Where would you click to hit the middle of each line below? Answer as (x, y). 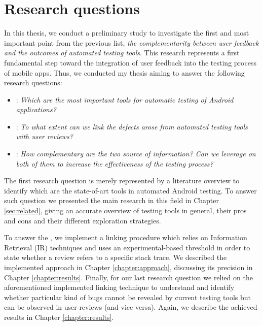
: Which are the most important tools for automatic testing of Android (125, 99)
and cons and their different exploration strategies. (83, 220)
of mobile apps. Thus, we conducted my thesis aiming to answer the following (124, 72)
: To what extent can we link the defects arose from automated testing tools (132, 126)
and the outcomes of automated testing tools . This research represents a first (122, 53)
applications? (36, 109)
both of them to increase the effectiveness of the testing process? (115, 163)
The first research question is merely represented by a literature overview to (122, 181)
